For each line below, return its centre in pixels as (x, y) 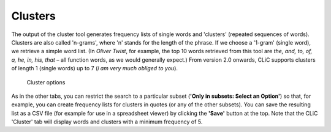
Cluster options (46, 82)
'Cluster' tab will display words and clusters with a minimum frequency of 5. (107, 122)
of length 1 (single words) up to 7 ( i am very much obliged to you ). (94, 68)
